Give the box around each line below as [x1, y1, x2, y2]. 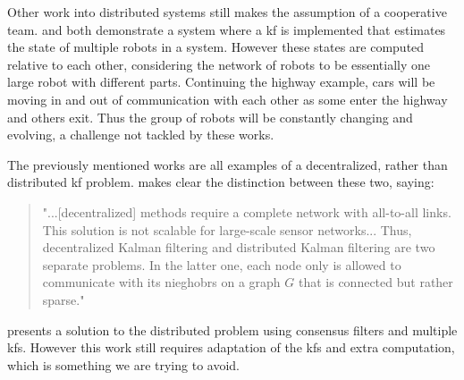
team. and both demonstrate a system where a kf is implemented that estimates [7, 20, 446, 38]
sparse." [42, 290, 85, 308]
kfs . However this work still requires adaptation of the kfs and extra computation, [7, 338, 455, 357]
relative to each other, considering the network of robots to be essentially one [7, 55, 430, 73]
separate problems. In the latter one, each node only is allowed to [42, 255, 401, 274]
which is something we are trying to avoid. [7, 355, 240, 374]
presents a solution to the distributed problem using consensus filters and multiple [7, 320, 458, 339]
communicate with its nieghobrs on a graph [42, 273, 281, 291]
